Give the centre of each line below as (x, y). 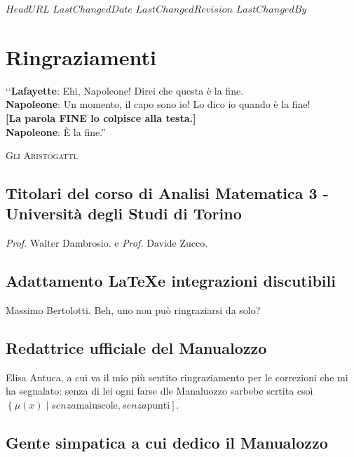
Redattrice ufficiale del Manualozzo (136, 348)
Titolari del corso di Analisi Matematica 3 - (167, 193)
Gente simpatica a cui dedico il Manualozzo (167, 443)
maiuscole (97, 406)
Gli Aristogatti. (42, 155)
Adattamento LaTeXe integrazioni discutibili (171, 281)
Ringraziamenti (81, 56)
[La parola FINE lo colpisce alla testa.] (101, 117)
